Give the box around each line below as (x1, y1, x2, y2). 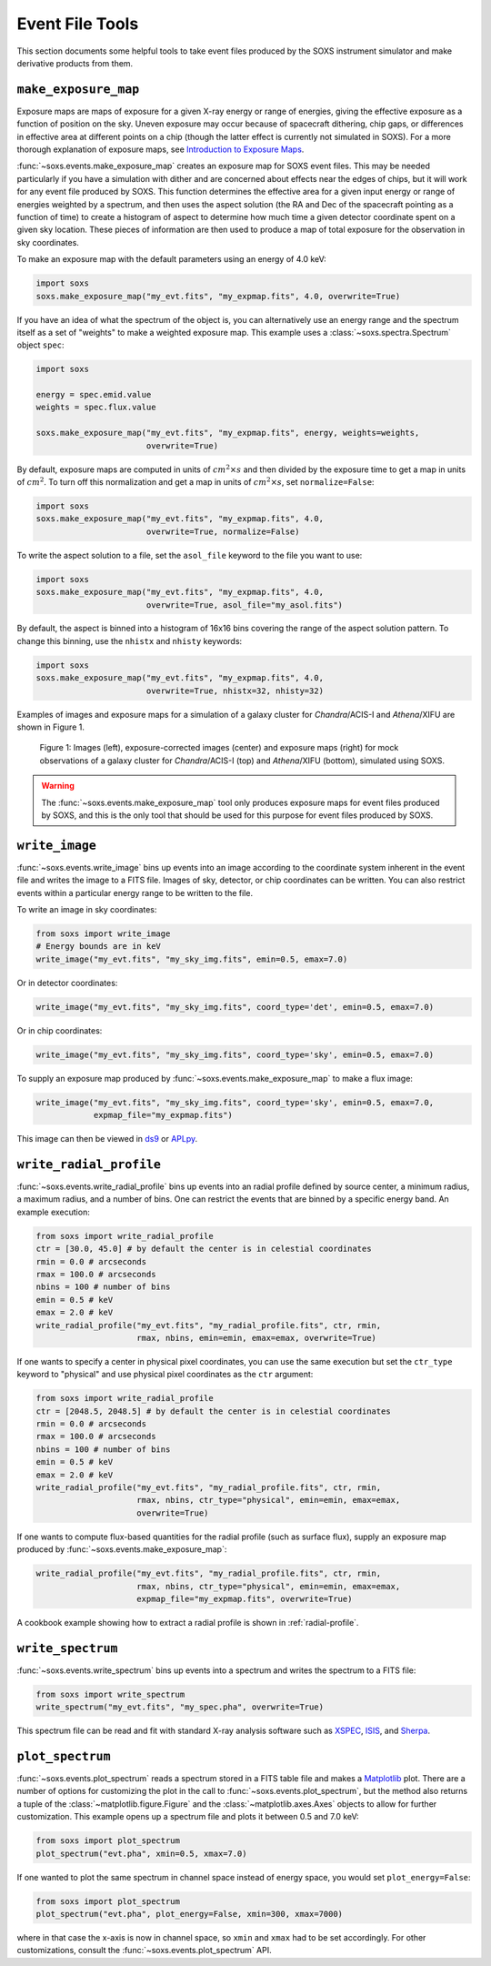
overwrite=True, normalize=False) (145, 526, 300, 537)
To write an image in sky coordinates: (16, 904, 157, 915)
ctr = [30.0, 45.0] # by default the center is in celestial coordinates (35, 1244, 372, 1255)
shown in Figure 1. (16, 721, 85, 732)
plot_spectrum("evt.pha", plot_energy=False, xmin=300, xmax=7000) (35, 1909, 344, 1919)
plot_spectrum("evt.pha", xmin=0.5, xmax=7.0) (35, 1848, 247, 1859)
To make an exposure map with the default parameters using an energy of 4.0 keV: (16, 254, 326, 265)
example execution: (16, 1206, 90, 1217)
